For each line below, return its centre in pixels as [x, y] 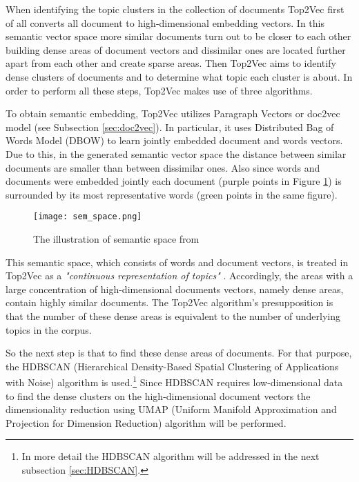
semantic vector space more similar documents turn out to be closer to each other [178, 36]
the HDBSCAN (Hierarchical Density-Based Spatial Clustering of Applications [172, 366]
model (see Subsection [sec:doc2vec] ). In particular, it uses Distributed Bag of [170, 127]
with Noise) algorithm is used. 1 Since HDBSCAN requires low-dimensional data [174, 381]
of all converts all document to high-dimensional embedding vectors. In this [165, 22]
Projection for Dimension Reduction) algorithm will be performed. [146, 422]
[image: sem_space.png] [88, 217]
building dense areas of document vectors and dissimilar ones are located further [176, 49]
